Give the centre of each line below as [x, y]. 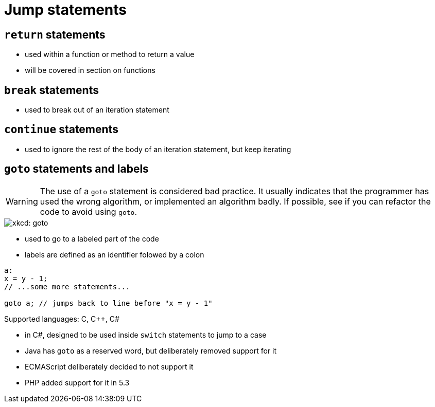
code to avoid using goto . [89, 211]
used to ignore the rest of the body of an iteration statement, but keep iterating [158, 149]
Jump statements [66, 10]
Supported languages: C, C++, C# [62, 319]
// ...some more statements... [67, 286]
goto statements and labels [76, 169]
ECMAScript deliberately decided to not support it [109, 366]
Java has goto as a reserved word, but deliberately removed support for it [151, 350]
